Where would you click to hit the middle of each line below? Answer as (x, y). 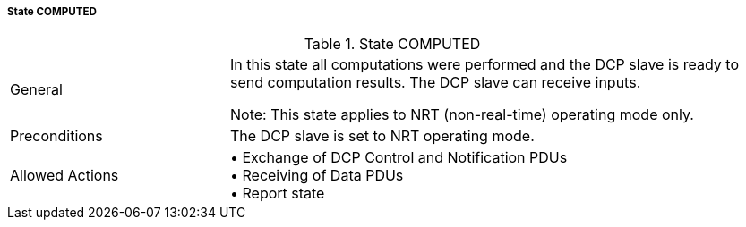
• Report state (277, 193)
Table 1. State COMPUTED (392, 44)
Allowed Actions (64, 176)
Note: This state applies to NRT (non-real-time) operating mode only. (462, 115)
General (36, 90)
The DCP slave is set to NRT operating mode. (382, 136)
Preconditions (56, 136)
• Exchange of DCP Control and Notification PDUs (399, 158)
